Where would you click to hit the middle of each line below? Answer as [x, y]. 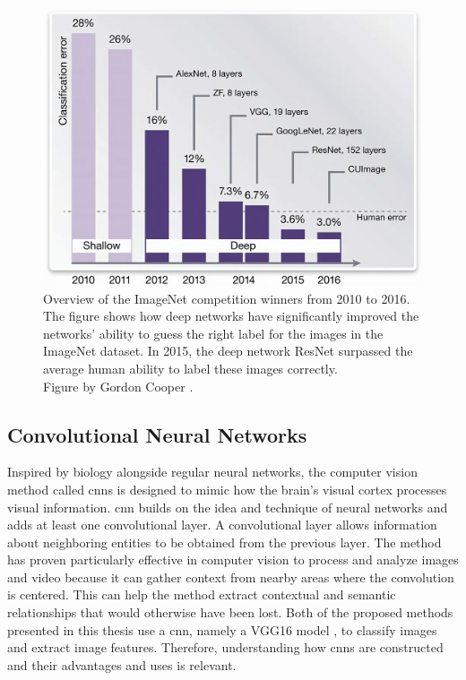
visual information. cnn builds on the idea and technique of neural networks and [228, 507]
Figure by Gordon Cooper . [118, 386]
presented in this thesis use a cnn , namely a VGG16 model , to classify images [222, 629]
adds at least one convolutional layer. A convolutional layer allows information [222, 525]
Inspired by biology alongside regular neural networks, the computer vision [212, 472]
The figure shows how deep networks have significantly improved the [231, 316]
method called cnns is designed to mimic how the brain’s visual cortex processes [227, 489]
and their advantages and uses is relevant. [122, 664]
